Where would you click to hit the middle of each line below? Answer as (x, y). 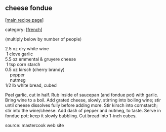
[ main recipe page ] (24, 20)
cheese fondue (29, 8)
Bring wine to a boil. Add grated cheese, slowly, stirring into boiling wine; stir (83, 100)
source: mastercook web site (35, 125)
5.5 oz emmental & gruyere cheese (41, 59)
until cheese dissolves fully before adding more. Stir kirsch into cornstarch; (82, 105)
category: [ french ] (24, 30)
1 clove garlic (20, 54)
